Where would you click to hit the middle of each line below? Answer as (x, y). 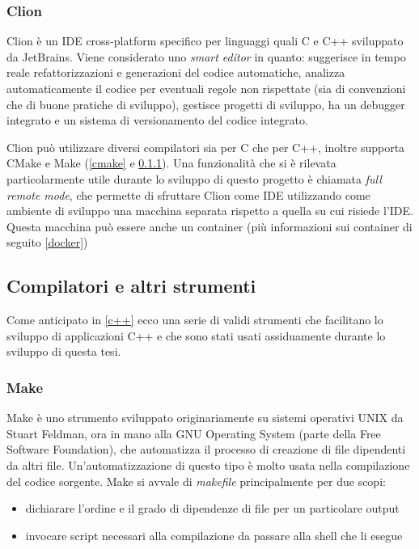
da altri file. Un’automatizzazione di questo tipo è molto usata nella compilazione (208, 465)
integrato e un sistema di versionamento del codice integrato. (157, 120)
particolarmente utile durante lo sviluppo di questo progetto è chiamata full (194, 178)
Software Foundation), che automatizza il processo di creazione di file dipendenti (206, 449)
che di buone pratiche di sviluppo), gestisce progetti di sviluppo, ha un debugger (206, 104)
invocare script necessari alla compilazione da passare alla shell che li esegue (214, 535)
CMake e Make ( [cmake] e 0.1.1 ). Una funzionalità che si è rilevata (171, 163)
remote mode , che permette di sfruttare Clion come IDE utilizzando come (188, 194)
